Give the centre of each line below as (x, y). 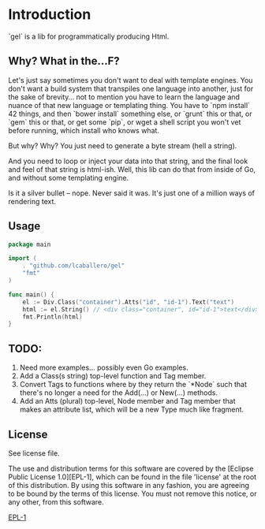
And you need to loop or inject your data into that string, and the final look (128, 161)
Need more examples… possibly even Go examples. (104, 367)
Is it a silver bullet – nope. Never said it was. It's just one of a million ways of (131, 193)
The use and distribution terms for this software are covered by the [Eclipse (131, 468)
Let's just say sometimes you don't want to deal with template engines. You (131, 80)
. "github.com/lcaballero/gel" (74, 266)
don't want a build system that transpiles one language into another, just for (131, 88)
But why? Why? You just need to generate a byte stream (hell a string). (123, 145)
